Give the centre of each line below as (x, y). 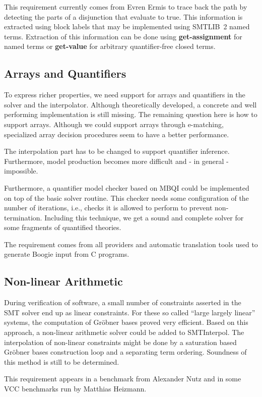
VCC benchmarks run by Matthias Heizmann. (75, 389)
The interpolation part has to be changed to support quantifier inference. (117, 151)
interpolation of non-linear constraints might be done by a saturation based (120, 342)
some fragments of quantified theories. (63, 227)
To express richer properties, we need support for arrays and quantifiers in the (125, 95)
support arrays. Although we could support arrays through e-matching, (114, 124)
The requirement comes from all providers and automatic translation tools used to (131, 244)
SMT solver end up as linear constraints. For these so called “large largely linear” (130, 312)
